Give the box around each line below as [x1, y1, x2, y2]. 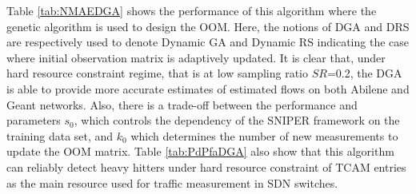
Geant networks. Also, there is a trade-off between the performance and [6, 96, 358, 113]
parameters [6, 112, 61, 129]
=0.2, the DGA [326, 65, 402, 81]
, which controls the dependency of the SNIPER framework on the [74, 112, 400, 129]
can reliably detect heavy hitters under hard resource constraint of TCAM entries [6, 158, 406, 175]
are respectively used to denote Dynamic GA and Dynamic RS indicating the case [6, 34, 410, 50]
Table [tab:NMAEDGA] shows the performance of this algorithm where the [6, 2, 377, 18]
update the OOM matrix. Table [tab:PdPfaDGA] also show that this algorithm [6, 143, 394, 160]
